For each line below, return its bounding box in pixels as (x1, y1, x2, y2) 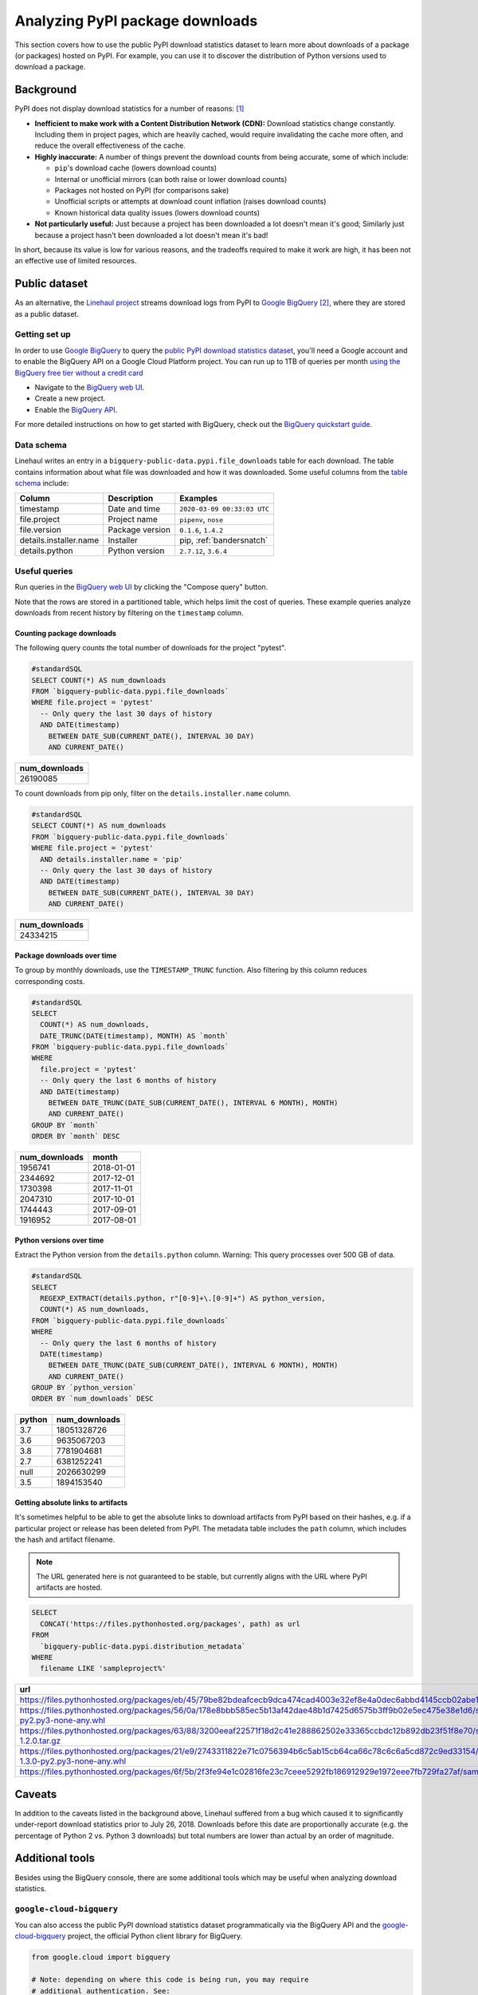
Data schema (14, 439, 67, 450)
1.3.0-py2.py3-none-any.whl (19, 1756, 127, 1767)
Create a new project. (34, 393, 106, 403)
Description (108, 493, 154, 504)
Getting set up (14, 329, 71, 340)
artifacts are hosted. (36, 1582, 103, 1592)
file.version (19, 524, 61, 535)
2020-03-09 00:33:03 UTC (179, 504, 270, 513)
